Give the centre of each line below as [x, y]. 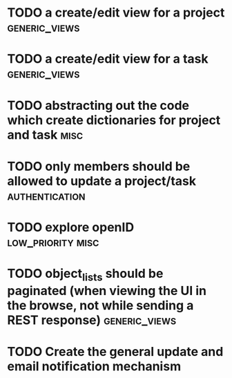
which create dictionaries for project [114, 120]
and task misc [45, 134]
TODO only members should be [99, 166]
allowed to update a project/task [102, 181]
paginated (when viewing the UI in [107, 291]
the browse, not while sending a [100, 305]
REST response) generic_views [92, 320]
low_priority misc [53, 242]
